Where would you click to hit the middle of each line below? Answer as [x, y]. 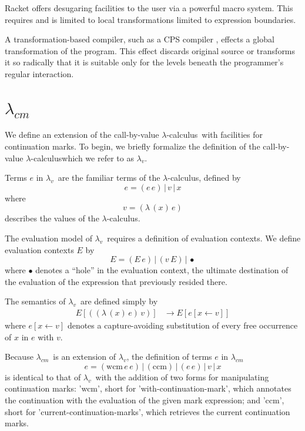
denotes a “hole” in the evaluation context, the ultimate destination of [162, 270]
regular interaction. [39, 73]
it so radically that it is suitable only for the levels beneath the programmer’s [144, 62]
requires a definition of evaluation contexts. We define [204, 238]
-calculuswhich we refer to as [82, 158]
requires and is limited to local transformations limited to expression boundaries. [150, 19]
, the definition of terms [169, 357]
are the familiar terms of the [109, 178]
